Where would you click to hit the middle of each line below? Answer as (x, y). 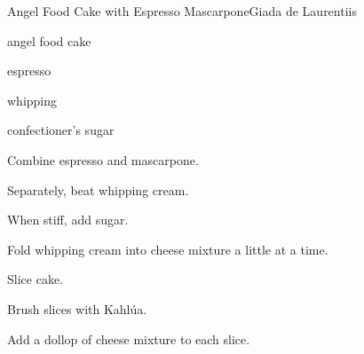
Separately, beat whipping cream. (98, 189)
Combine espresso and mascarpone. (103, 159)
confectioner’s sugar (61, 130)
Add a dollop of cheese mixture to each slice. (129, 338)
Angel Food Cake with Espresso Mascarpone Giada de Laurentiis (182, 11)
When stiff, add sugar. (68, 220)
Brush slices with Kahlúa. (77, 308)
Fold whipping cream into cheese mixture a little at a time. (168, 249)
